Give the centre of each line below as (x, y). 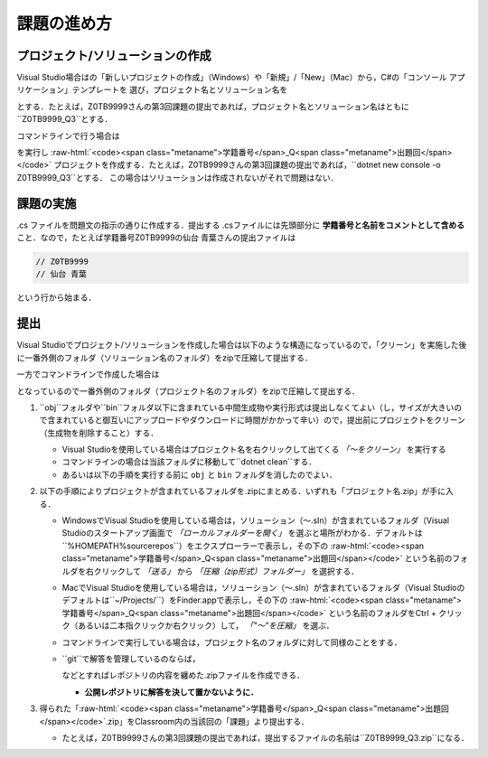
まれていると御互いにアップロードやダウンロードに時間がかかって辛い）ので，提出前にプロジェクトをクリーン (260, 420)
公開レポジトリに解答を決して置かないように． (171, 692)
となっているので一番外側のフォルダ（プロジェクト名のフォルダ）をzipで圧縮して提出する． (188, 391)
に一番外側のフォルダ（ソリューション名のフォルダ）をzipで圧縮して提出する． (164, 358)
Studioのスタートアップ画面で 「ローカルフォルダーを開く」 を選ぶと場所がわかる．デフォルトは (243, 533)
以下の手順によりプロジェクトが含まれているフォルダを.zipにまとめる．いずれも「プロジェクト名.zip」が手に (243, 491)
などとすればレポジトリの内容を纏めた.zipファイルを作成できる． (183, 675)
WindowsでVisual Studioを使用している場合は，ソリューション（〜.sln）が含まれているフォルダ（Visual (256, 520)
